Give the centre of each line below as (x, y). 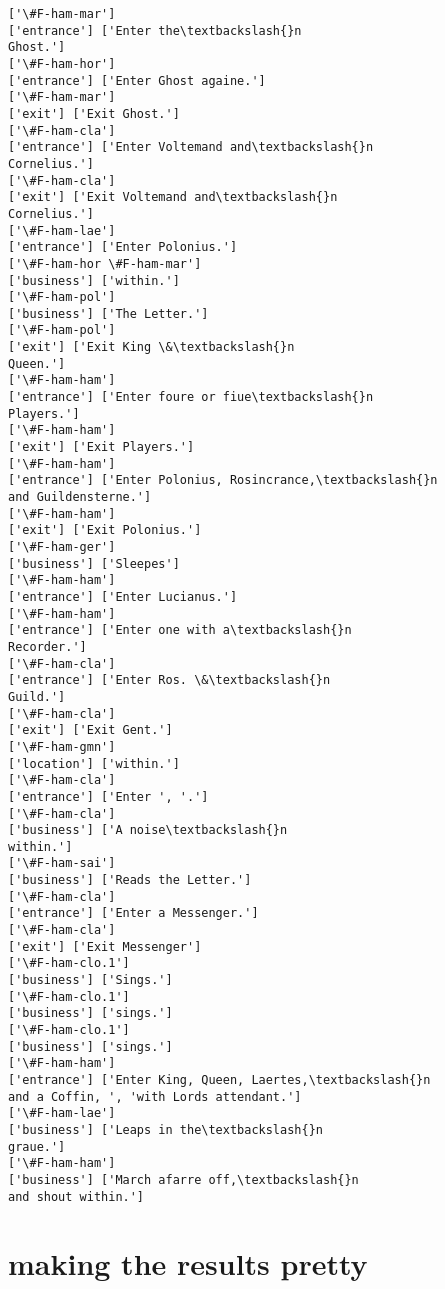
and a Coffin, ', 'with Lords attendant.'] (155, 1096)
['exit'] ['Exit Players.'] (101, 447)
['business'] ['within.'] (94, 280)
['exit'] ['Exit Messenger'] (105, 946)
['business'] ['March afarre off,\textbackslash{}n (183, 1179)
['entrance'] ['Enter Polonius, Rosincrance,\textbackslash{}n (223, 480)
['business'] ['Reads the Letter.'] (130, 880)
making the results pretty (188, 1263)
